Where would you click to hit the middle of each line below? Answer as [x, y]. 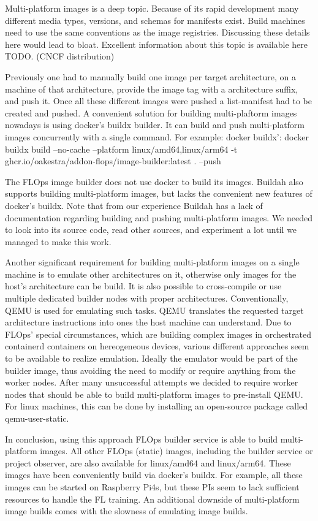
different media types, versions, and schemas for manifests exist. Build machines [155, 20]
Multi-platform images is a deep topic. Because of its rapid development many [152, 8]
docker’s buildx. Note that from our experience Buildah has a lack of [134, 205]
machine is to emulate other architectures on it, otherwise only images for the [151, 274]
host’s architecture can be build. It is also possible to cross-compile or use [143, 286]
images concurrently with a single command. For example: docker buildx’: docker [157, 136]
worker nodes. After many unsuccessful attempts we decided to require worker [152, 382]
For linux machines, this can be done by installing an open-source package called [157, 406]
